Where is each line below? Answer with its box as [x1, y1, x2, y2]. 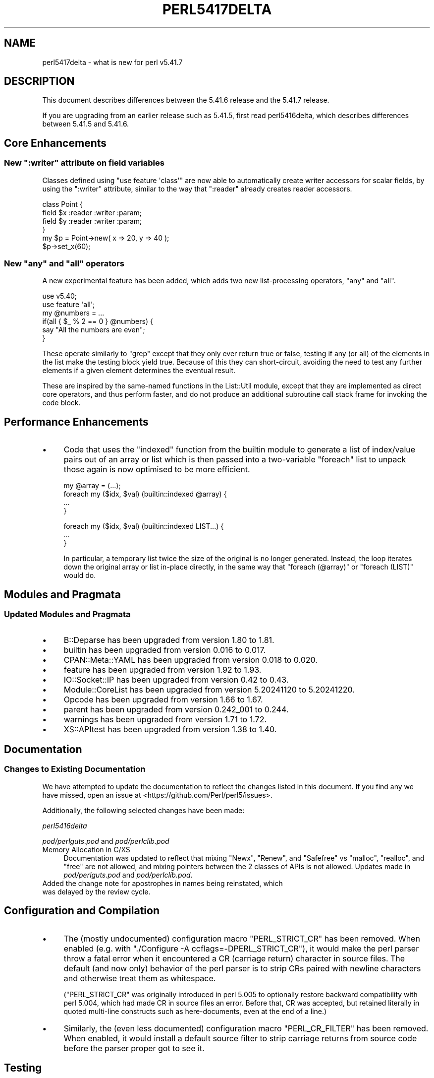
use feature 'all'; [42, 300, 95, 309]
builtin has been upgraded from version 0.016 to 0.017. [63, 645, 266, 655]
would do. [63, 571, 96, 580]
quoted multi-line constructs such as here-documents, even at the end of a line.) [63, 1007, 327, 1015]
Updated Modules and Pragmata [4, 609, 131, 620]
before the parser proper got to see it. [63, 1043, 205, 1053]
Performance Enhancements [4, 415, 149, 428]
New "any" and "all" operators [4, 258, 124, 269]
